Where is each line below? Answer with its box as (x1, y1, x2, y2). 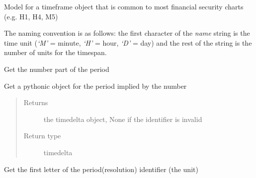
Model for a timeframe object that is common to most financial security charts (4, 1, 244, 11)
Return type (23, 130, 61, 141)
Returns (23, 97, 48, 108)
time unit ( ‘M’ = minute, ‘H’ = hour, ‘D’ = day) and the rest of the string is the (4, 37, 252, 48)
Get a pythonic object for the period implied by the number (4, 80, 187, 91)
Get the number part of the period (4, 63, 109, 74)
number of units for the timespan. (4, 47, 107, 58)
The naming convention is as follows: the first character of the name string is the (4, 28, 250, 38)
